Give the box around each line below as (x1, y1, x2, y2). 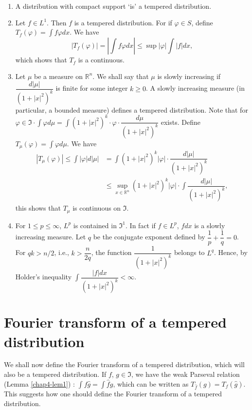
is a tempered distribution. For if (74, 17, 172, 27)
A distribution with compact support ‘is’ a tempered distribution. (15, 1, 212, 11)
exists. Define (161, 117, 200, 127)
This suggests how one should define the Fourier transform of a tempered (4, 389, 222, 399)
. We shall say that (92, 71, 149, 81)
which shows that (15, 55, 67, 65)
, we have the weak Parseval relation (131, 369, 240, 379)
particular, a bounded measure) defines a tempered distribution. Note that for (15, 104, 248, 115)
